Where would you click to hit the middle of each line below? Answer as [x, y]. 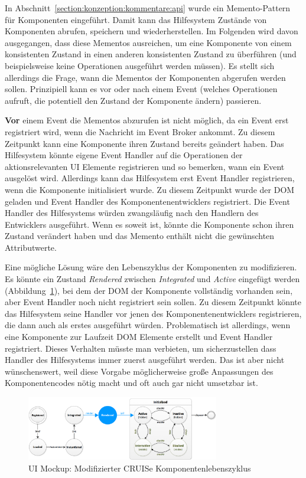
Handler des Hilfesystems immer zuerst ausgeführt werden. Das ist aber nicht [145, 360]
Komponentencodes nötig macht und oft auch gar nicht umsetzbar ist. [131, 383]
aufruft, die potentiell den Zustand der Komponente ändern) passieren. [133, 100]
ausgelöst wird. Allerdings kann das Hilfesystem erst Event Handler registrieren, [150, 178]
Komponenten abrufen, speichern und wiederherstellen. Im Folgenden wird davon [152, 31]
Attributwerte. [31, 247]
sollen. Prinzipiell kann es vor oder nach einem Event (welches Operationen [141, 89]
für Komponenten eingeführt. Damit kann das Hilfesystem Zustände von [136, 19]
